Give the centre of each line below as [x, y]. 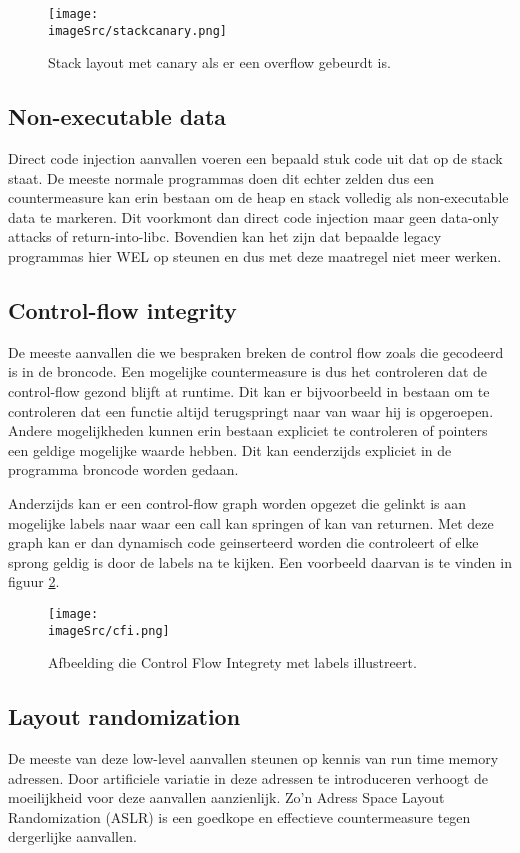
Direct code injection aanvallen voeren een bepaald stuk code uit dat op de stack [255, 158]
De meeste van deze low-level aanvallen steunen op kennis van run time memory [253, 758]
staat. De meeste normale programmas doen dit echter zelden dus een [221, 177]
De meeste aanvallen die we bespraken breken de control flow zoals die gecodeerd [256, 351]
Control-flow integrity [122, 310]
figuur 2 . [34, 581]
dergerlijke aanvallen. [72, 836]
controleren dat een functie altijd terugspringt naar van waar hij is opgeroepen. [251, 410]
